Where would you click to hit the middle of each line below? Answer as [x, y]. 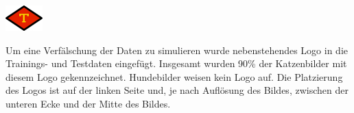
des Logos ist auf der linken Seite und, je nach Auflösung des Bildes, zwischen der [177, 90]
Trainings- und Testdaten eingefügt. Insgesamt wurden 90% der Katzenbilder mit [176, 63]
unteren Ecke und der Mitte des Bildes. [88, 103]
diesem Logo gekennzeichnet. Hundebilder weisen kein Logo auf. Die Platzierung [174, 76]
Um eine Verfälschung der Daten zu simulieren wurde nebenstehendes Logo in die [177, 50]
